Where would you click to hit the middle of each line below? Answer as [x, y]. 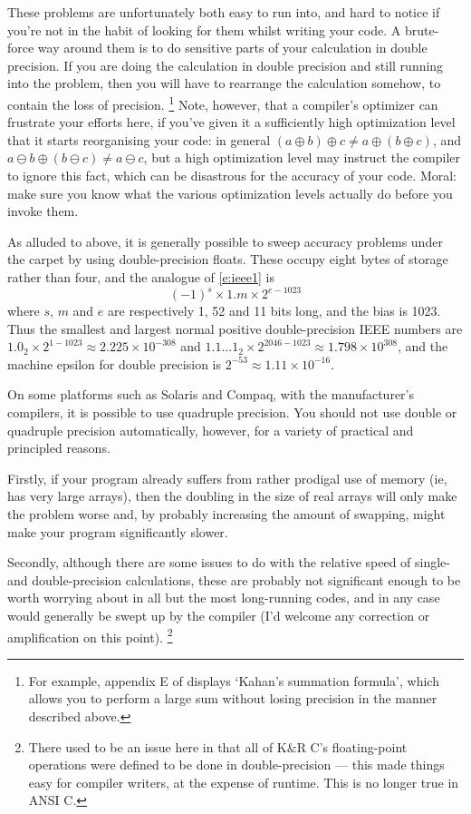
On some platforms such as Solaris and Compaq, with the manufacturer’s [211, 394]
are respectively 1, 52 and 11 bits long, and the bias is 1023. [274, 311]
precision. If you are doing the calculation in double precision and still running [226, 65]
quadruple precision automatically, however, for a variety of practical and [211, 430]
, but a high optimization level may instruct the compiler [302, 157]
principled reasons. [59, 448]
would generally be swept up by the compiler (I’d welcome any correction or [219, 615]
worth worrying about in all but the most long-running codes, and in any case [224, 598]
